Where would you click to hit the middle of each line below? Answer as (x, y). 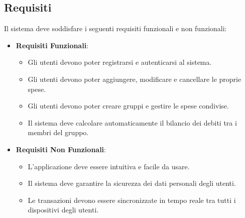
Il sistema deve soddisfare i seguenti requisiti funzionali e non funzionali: (115, 28)
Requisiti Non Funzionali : (61, 149)
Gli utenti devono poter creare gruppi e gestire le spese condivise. (128, 106)
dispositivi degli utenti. (63, 210)
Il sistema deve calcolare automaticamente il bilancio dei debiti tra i (132, 122)
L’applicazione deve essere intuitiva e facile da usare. (109, 166)
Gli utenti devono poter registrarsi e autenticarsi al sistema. (120, 62)
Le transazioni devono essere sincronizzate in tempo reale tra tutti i (132, 200)
